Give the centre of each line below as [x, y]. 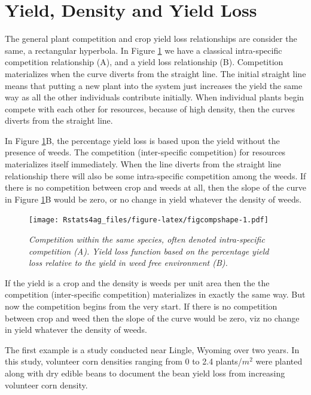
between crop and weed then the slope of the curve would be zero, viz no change [152, 318]
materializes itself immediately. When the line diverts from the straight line [143, 164]
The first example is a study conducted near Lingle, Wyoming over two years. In [152, 349]
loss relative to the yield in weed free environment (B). [128, 263]
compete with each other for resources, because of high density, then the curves [150, 108]
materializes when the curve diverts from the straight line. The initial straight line [155, 73]
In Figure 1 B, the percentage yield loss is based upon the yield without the [142, 140]
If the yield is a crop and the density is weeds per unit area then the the [137, 282]
